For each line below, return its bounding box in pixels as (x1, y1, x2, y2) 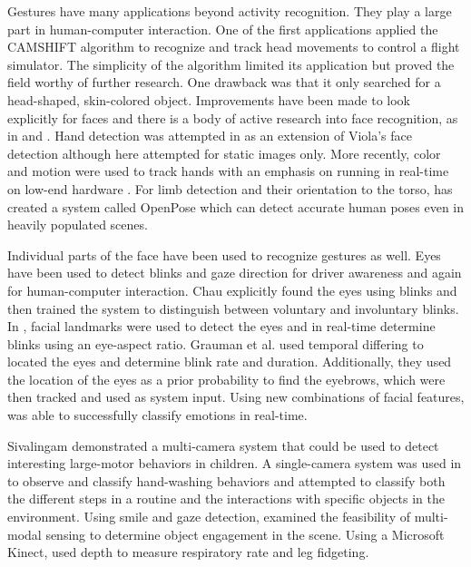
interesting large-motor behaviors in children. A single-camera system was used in (7, 454, 462, 473)
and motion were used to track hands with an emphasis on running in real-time (7, 161, 449, 181)
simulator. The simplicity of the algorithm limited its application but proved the (7, 54, 455, 73)
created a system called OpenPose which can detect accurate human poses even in (7, 197, 465, 216)
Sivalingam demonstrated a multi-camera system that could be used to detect (7, 435, 439, 455)
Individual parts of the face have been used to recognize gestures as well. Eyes (7, 245, 441, 264)
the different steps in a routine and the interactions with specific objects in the (7, 489, 445, 508)
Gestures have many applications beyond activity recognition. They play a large (7, 2, 452, 20)
